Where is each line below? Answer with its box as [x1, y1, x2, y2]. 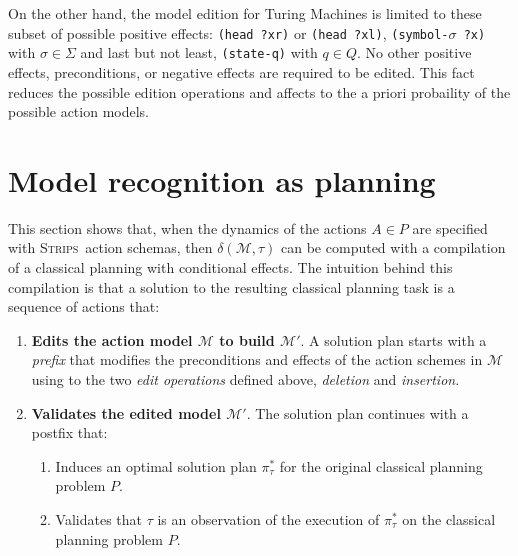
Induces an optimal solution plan [55, 455, 257, 476]
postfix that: [31, 422, 108, 443]
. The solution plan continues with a [246, 402, 469, 423]
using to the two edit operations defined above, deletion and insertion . [31, 368, 460, 389]
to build [219, 329, 275, 350]
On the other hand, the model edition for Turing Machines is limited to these [8, 3, 482, 23]
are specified [412, 217, 488, 238]
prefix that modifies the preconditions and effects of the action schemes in [31, 349, 483, 370]
